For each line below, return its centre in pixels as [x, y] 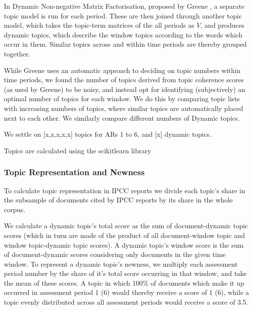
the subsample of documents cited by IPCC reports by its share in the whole [118, 200]
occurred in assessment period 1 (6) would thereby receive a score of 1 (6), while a [126, 292]
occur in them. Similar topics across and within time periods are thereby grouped [126, 44]
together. [17, 53]
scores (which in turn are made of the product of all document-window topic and [125, 235]
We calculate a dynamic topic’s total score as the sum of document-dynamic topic [126, 226]
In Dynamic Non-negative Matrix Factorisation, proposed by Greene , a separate [124, 6]
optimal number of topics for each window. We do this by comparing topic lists [122, 99]
